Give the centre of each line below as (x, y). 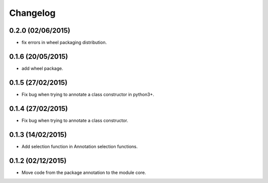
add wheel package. (42, 68)
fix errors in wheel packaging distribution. (64, 43)
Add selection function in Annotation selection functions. (80, 146)
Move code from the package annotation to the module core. (84, 172)
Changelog (32, 13)
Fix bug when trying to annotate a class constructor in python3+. (88, 94)
